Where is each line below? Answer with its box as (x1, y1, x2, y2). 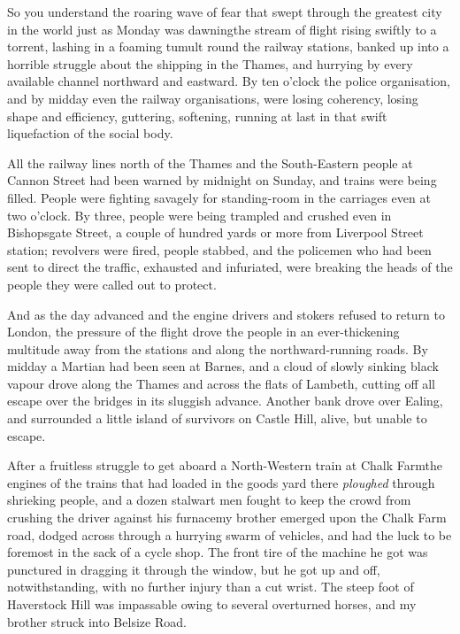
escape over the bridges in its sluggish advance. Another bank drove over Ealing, (7, 391, 443, 410)
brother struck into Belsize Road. (7, 612, 187, 630)
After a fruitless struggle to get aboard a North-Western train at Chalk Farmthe (7, 456, 443, 475)
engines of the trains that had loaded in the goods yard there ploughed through (7, 473, 435, 491)
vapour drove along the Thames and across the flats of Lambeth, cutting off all (7, 374, 435, 392)
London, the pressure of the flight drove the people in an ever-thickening (7, 322, 400, 341)
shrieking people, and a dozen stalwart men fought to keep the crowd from (7, 491, 411, 509)
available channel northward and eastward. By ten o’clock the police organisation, (7, 72, 451, 90)
